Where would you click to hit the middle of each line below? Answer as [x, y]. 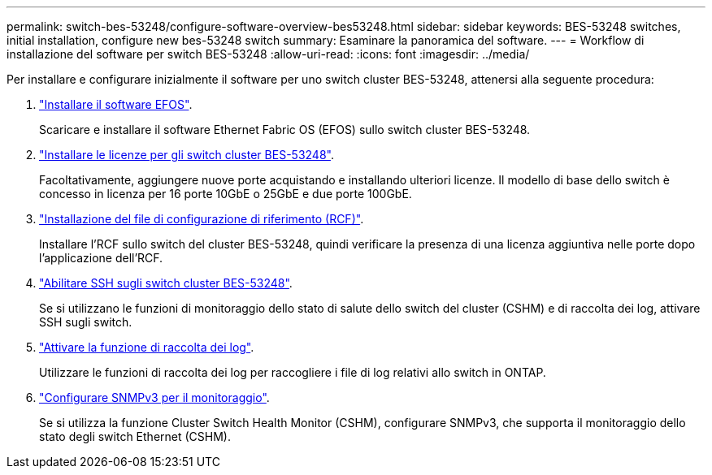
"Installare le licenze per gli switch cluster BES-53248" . [187, 155]
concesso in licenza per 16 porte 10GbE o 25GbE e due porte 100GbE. [226, 194]
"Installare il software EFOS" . [116, 104]
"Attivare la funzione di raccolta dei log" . [147, 347]
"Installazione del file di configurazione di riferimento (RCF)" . [202, 219]
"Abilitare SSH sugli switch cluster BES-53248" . [166, 283]
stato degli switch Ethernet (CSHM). [135, 436]
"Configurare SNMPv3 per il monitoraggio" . [154, 397]
